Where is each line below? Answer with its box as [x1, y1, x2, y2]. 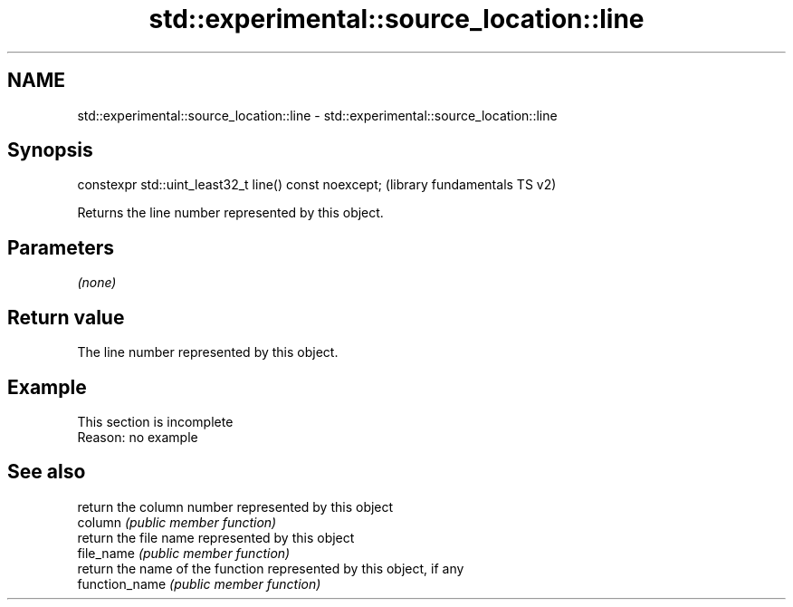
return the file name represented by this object [77, 529, 355, 545]
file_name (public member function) [77, 544, 291, 561]
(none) [77, 275, 117, 291]
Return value [7, 305, 125, 329]
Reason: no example [77, 429, 198, 445]
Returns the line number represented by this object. [77, 205, 384, 221]
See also [7, 460, 86, 484]
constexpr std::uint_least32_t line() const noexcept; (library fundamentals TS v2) [77, 177, 557, 193]
